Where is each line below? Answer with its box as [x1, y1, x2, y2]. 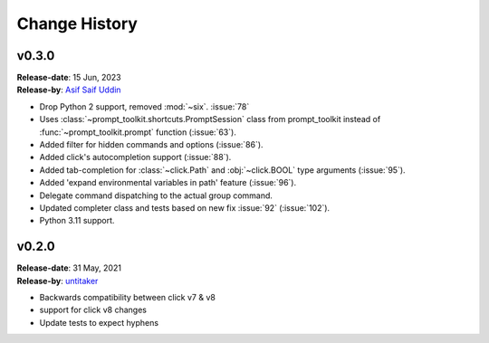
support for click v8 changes [39, 304, 147, 316]
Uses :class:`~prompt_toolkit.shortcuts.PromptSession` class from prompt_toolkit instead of [39, 114, 381, 125]
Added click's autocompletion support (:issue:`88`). [39, 152, 232, 163]
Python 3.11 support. [39, 215, 115, 226]
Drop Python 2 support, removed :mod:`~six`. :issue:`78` [39, 100, 250, 112]
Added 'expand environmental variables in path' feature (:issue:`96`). [39, 177, 297, 188]
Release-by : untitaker [16, 275, 99, 286]
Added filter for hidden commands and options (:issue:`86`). [39, 139, 264, 150]
